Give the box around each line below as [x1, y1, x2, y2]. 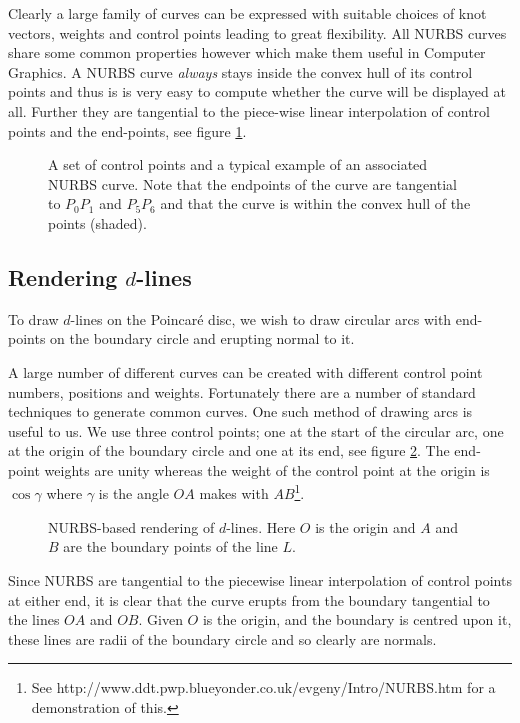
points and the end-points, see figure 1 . [8, 120, 247, 141]
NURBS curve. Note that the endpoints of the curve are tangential [48, 173, 457, 194]
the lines [8, 609, 60, 630]
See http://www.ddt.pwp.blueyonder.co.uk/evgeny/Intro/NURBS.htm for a [31, 677, 496, 698]
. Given [138, 609, 183, 630]
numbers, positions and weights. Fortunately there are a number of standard [8, 381, 476, 402]
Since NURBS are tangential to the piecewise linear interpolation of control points [8, 569, 512, 590]
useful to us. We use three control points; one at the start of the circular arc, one [8, 420, 504, 441]
